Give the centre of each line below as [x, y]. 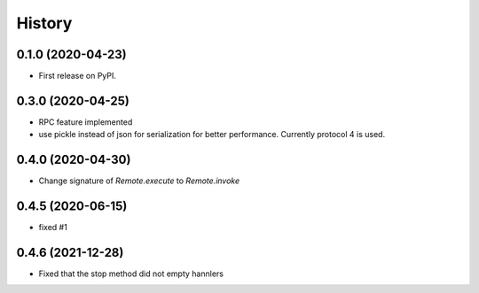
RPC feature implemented [86, 122]
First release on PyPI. [78, 76]
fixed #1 [53, 227]
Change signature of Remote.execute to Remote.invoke [139, 181]
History [44, 23]
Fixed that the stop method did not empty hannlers [131, 274]
